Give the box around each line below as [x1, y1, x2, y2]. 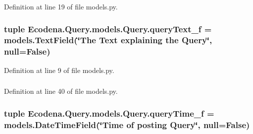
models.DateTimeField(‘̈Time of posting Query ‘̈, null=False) [4, 118, 250, 131]
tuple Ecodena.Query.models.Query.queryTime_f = [4, 107, 214, 119]
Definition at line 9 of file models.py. [4, 65, 114, 75]
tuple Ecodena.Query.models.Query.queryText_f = [4, 22, 212, 35]
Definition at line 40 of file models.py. [4, 86, 118, 96]
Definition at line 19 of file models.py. [4, 1, 118, 11]
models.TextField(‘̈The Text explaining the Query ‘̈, [4, 34, 212, 46]
